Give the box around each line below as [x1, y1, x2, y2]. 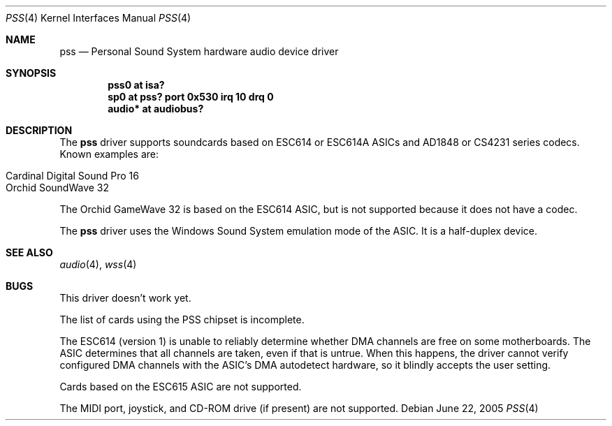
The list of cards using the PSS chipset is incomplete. [59, 314, 305, 325]
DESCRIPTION [6, 124, 73, 136]
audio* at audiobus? [108, 103, 204, 115]
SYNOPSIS [6, 67, 57, 79]
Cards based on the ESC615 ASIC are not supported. [59, 381, 302, 392]
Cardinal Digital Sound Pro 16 [6, 170, 139, 182]
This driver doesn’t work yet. [59, 292, 191, 304]
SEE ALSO [6, 247, 53, 258]
